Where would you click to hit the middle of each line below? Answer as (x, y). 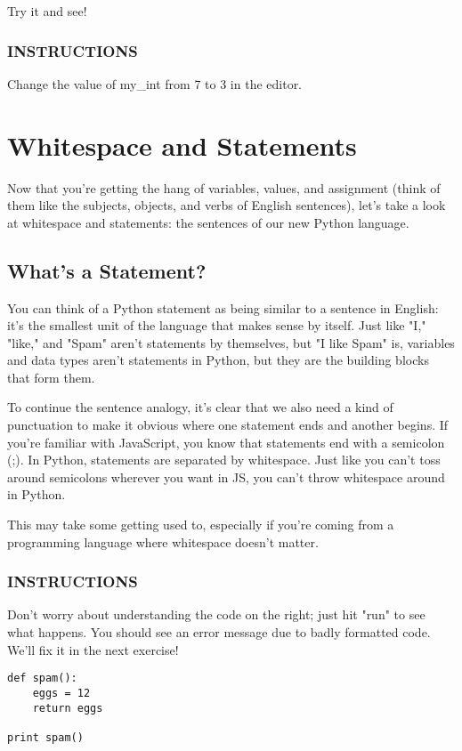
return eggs (68, 708)
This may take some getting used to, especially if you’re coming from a (201, 525)
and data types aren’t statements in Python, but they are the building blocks (218, 360)
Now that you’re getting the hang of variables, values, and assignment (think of (224, 187)
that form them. (51, 377)
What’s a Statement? (107, 270)
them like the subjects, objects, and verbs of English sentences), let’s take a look (227, 205)
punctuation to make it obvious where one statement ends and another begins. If (228, 425)
